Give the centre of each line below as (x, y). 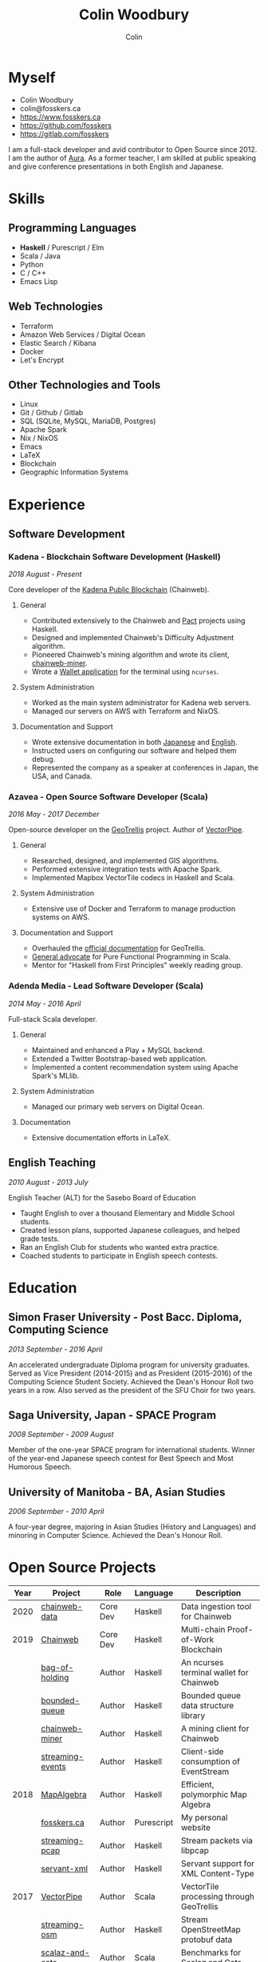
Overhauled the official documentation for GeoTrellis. (118, 948)
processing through (218, 1896)
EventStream (205, 1772)
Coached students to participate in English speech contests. (118, 1255)
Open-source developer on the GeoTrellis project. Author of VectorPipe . (126, 830)
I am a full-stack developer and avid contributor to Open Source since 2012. (133, 149)
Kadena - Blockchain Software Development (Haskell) (114, 556)
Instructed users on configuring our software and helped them (134, 751)
